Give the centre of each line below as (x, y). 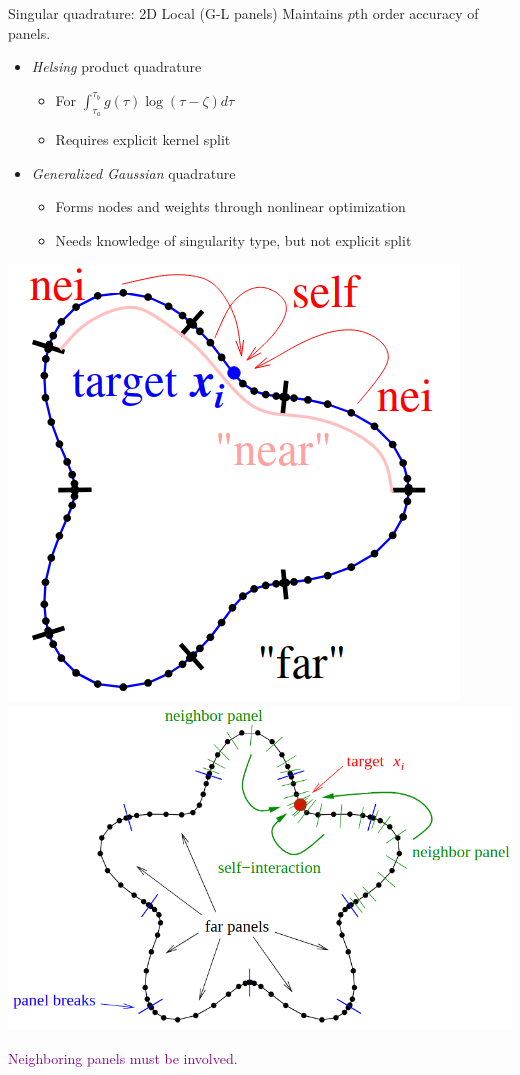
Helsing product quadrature (116, 66)
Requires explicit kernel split (143, 138)
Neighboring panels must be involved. (123, 1057)
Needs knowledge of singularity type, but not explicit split (233, 239)
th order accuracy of (416, 13)
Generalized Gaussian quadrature (133, 172)
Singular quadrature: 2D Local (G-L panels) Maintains (176, 13)
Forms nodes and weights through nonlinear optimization (230, 206)
